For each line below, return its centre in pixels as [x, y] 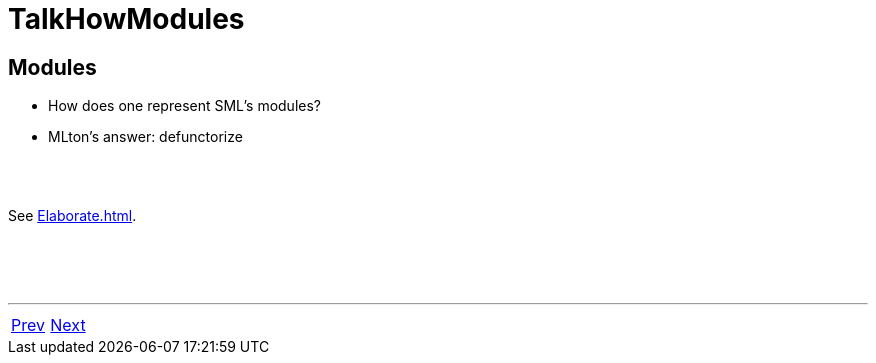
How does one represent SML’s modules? [184, 106]
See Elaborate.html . [72, 216]
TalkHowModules [126, 19]
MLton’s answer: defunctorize [145, 137]
